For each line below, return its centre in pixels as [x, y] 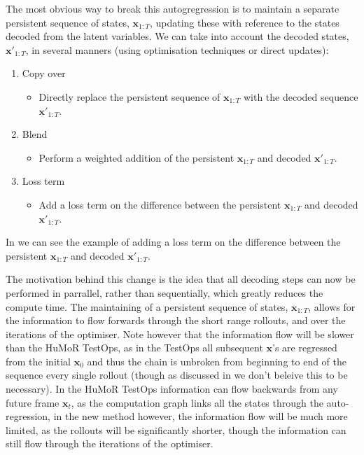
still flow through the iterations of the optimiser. [110, 443]
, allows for [332, 306]
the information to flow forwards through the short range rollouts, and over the [176, 320]
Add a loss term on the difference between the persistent [160, 204]
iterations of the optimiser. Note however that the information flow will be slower [180, 334]
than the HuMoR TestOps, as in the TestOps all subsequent [134, 348]
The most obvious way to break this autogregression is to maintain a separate [173, 8]
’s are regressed [305, 348]
